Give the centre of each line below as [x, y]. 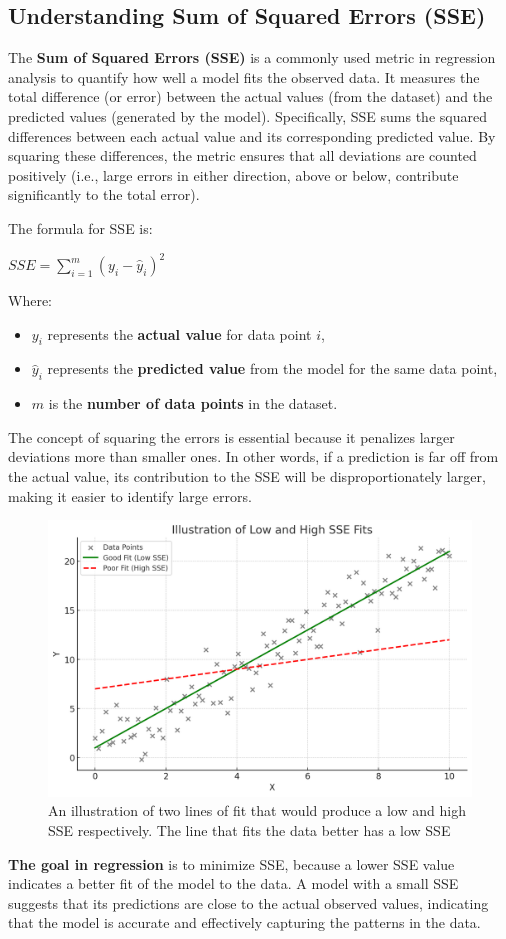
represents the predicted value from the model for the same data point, [272, 368]
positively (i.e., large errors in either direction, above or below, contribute [233, 174]
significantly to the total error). [104, 194]
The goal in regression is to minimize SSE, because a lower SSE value [231, 863]
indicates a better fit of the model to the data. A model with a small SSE [233, 883]
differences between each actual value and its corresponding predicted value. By [252, 135]
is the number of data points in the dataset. [193, 403]
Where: [30, 300]
